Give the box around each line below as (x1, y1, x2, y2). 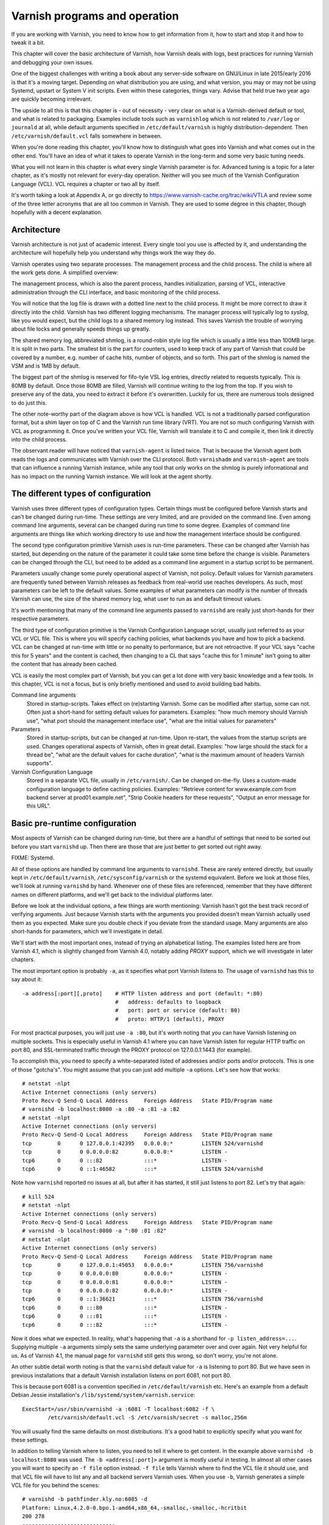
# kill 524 (22, 1193, 55, 1200)
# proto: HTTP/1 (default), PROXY (115, 1016, 225, 1022)
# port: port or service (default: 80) (115, 1007, 241, 1014)
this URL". (26, 802, 51, 809)
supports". (26, 759, 53, 767)
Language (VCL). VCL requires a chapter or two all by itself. (11, 180, 161, 187)
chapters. (11, 956, 36, 963)
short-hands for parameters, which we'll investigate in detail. (11, 928, 164, 935)
